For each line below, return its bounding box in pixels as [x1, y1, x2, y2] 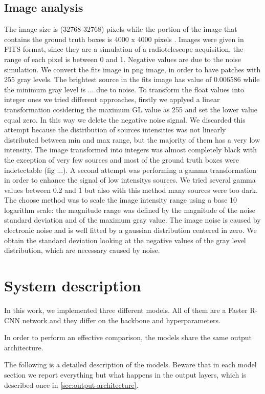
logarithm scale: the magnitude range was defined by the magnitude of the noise [4, 204, 256, 215]
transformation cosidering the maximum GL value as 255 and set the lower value [4, 104, 257, 114]
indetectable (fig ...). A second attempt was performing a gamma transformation [4, 164, 257, 175]
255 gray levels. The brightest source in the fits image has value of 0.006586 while [4, 74, 260, 85]
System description [4, 275, 141, 296]
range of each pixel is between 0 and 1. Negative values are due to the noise [4, 53, 241, 64]
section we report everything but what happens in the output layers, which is [4, 369, 247, 380]
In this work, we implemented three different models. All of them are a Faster [4, 304, 248, 315]
